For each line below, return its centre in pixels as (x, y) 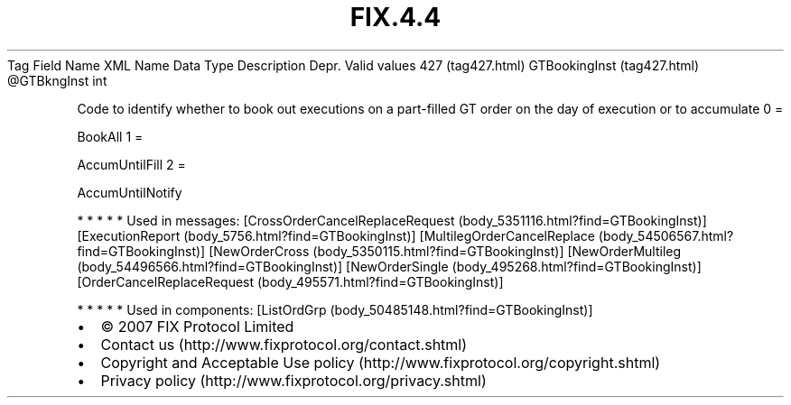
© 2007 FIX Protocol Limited (197, 326)
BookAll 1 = (110, 136)
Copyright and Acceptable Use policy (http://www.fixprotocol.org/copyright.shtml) (381, 362)
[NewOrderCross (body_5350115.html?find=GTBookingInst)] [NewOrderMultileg (445, 251)
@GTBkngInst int (57, 80)
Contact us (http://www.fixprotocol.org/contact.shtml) (284, 344)
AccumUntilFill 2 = (131, 164)
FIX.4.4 (395, 17)
